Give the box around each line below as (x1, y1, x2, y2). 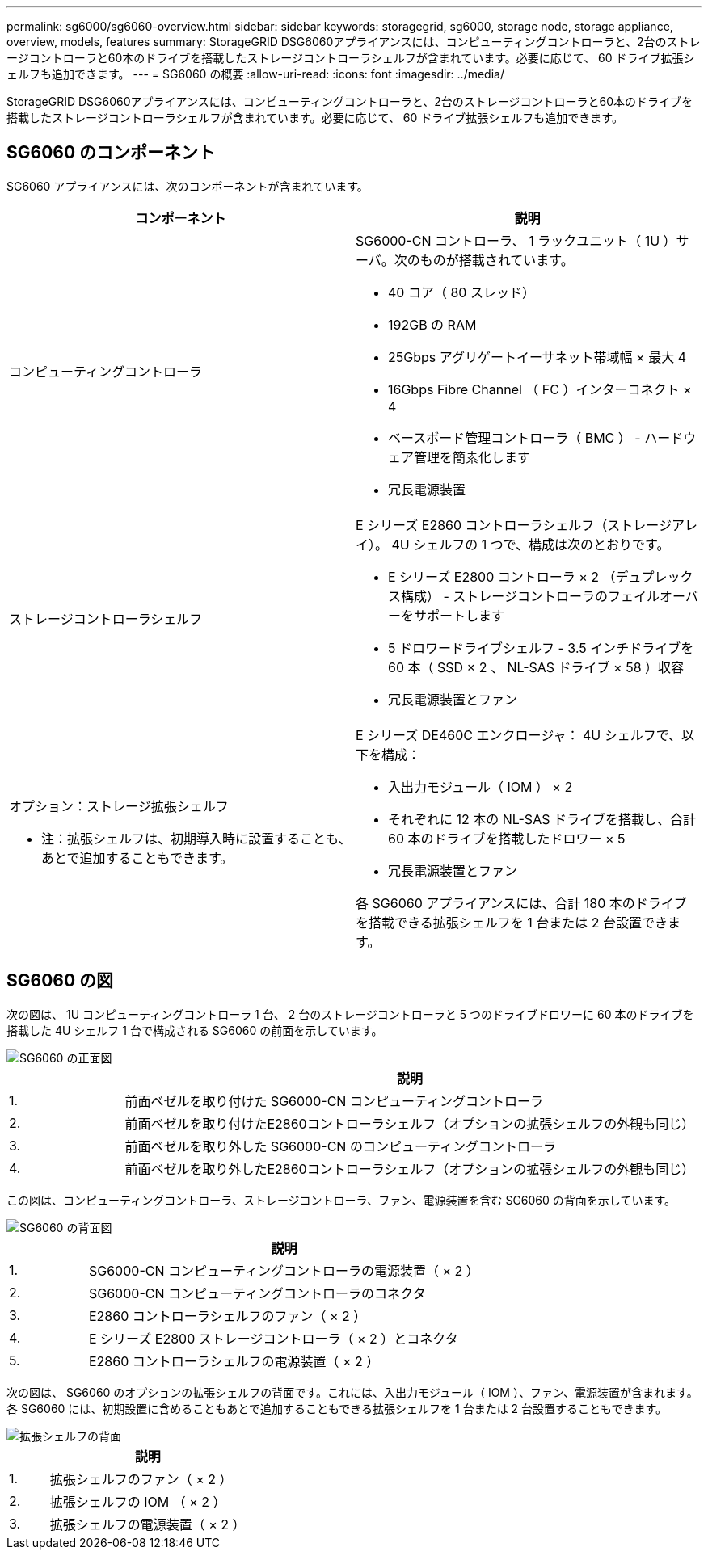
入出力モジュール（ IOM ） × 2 (388, 778, 573, 795)
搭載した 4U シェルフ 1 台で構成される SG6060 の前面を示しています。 (6, 1023, 383, 1037)
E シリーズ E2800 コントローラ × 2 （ (388, 568, 616, 585)
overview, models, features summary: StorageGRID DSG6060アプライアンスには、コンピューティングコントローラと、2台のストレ (6, 35, 701, 48)
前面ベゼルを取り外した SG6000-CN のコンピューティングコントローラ (124, 1138, 556, 1154)
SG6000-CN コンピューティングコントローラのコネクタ (88, 1285, 426, 1302)
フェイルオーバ (608, 587, 698, 604)
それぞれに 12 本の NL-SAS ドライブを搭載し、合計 (388, 810, 696, 827)
